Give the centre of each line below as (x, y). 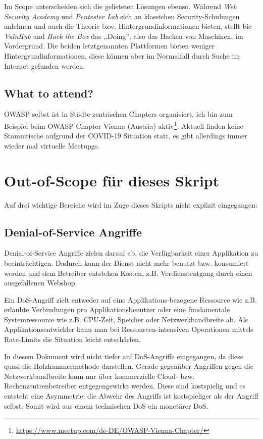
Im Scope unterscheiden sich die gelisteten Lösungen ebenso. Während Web (120, 6)
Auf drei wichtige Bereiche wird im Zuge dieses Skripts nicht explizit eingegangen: (131, 204)
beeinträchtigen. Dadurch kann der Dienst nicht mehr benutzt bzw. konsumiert (126, 262)
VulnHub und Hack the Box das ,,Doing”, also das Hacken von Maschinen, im (124, 36)
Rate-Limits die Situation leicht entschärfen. (72, 339)
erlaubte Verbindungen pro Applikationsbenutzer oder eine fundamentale (117, 309)
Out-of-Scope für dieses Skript (112, 180)
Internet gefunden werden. (45, 65)
